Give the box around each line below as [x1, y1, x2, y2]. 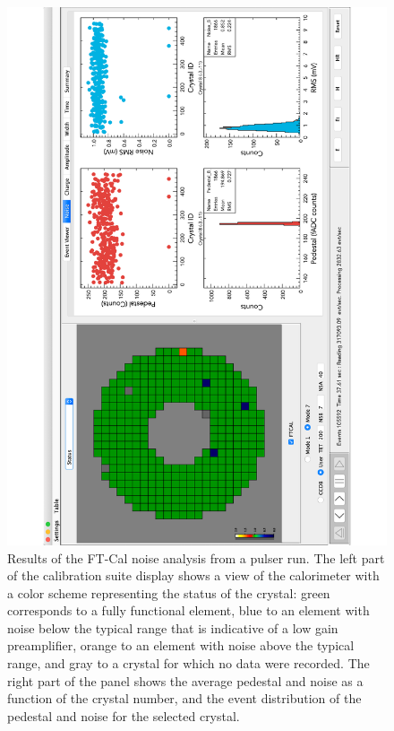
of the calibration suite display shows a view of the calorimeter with [7, 566, 380, 585]
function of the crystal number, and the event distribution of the [7, 689, 362, 708]
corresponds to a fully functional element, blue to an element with [7, 601, 370, 620]
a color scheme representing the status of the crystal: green [7, 583, 330, 602]
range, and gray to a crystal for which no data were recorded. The [7, 654, 370, 673]
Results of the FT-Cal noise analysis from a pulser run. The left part [7, 548, 385, 567]
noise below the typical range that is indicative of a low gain [7, 618, 338, 637]
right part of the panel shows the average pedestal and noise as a [7, 671, 364, 690]
